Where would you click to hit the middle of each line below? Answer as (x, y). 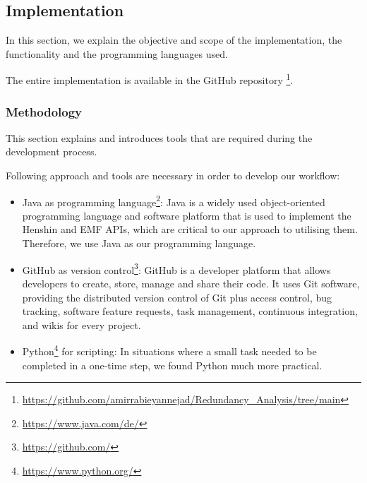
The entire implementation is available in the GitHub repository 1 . (150, 79)
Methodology (44, 111)
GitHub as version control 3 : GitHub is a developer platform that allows (176, 268)
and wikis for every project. (82, 324)
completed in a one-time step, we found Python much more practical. (172, 365)
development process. (52, 151)
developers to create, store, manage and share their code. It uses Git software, (191, 283)
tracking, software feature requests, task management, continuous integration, (190, 311)
